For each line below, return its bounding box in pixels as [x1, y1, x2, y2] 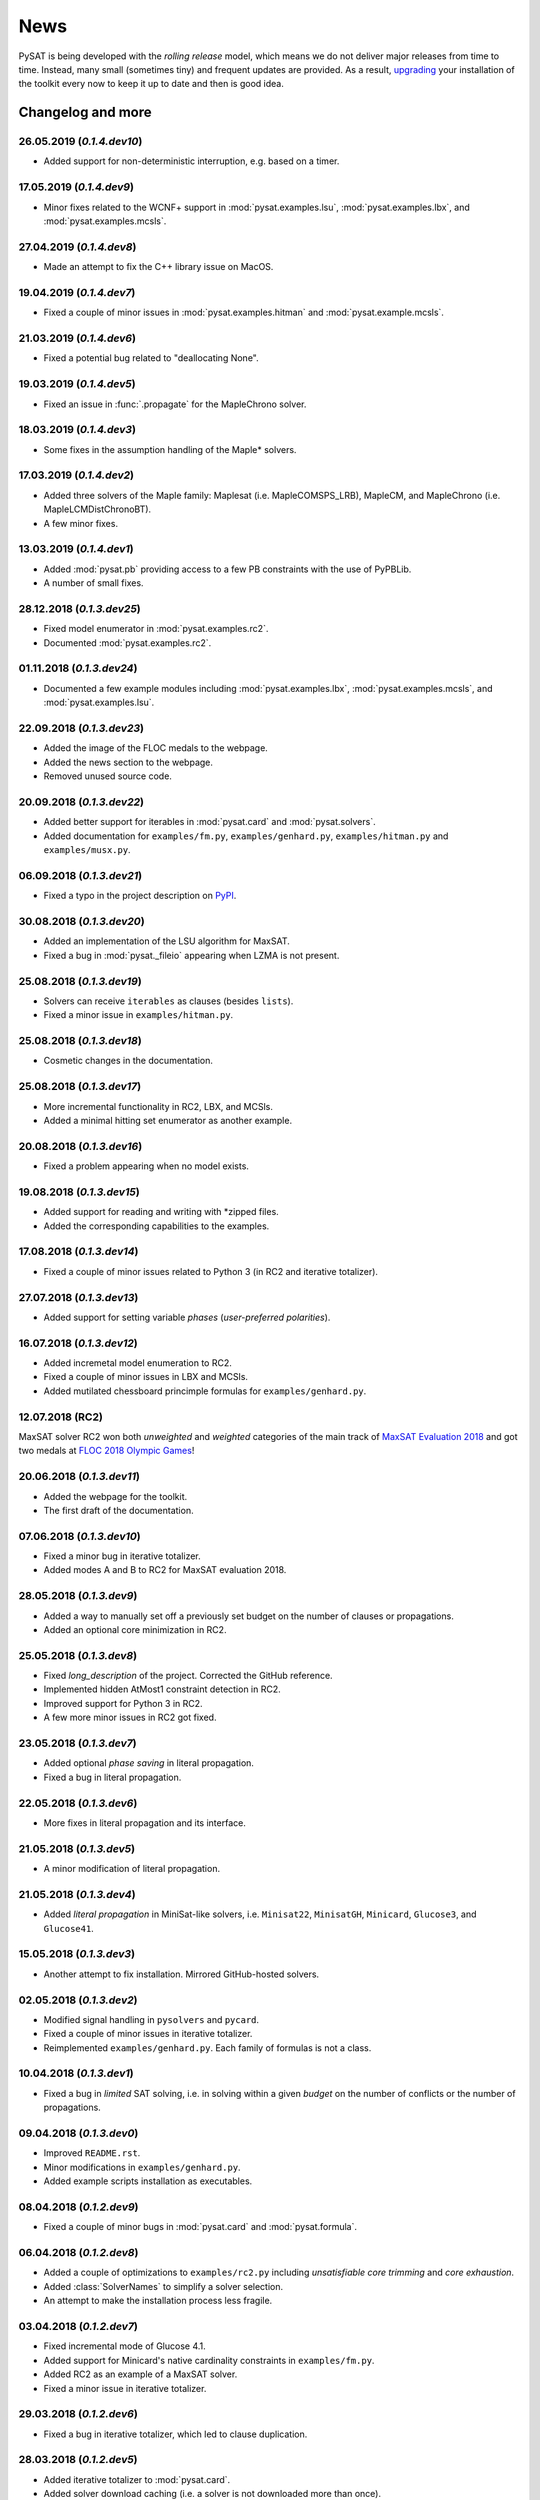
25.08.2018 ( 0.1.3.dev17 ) [18, 1080, 142, 1094]
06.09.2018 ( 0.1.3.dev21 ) [18, 868, 143, 882]
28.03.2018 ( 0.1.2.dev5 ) [18, 2453, 139, 2467]
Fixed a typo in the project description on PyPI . [43, 890, 237, 902]
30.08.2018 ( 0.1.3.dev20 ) [18, 914, 145, 928]
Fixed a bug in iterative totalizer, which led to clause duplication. [43, 2428, 308, 2440]
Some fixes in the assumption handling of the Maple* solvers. [43, 443, 297, 455]
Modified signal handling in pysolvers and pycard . [43, 2013, 260, 2025]
